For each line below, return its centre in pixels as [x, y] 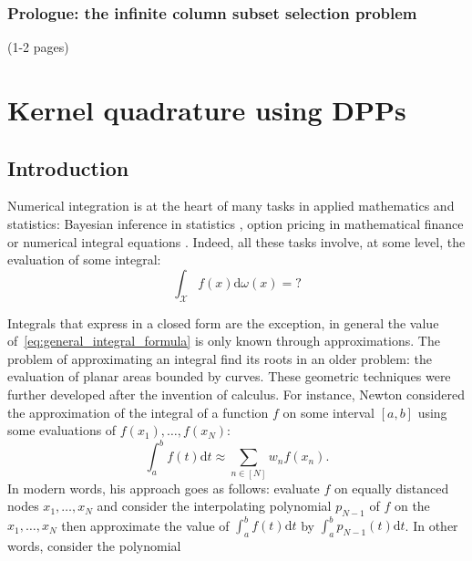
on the [412, 506]
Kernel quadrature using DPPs [207, 109]
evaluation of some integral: [84, 260]
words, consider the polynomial [94, 546]
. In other [431, 525]
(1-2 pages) [38, 47]
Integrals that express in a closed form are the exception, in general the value [223, 322]
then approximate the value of [145, 525]
